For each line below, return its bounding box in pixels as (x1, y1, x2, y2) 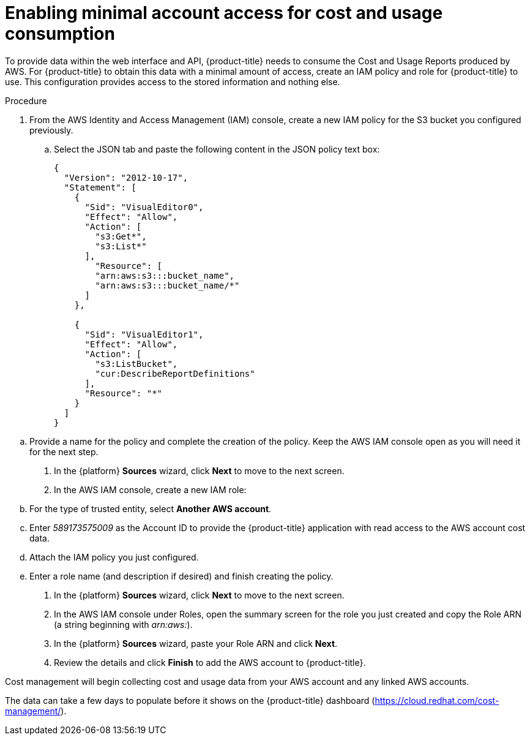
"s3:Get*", (95, 231, 147, 241)
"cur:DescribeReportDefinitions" (95, 368, 255, 379)
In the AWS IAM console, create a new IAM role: (54, 484, 247, 495)
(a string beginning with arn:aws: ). (54, 619, 193, 630)
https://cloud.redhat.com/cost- (375, 695, 499, 706)
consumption (5, 23, 115, 44)
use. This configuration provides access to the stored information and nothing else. (5, 76, 340, 87)
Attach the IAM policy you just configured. (29, 551, 199, 562)
